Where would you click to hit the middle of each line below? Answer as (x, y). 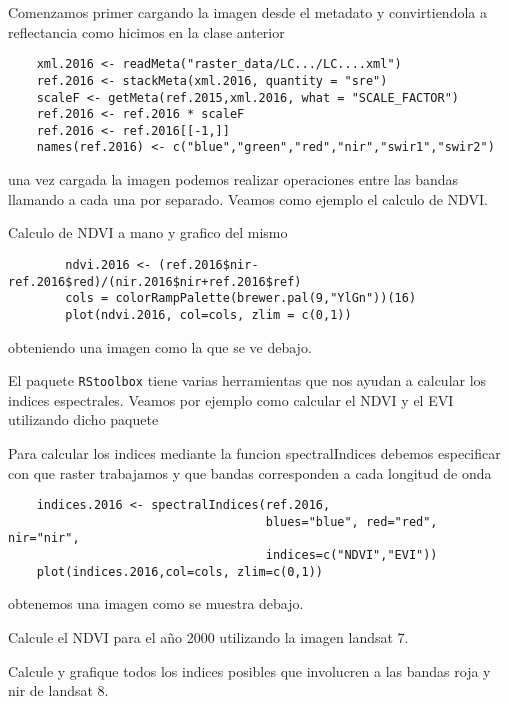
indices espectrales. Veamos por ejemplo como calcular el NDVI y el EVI (231, 399)
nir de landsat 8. (58, 690)
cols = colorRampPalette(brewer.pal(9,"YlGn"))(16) (241, 298)
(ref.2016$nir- (208, 264)
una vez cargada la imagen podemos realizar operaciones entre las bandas (233, 179)
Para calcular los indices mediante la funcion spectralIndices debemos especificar (254, 452)
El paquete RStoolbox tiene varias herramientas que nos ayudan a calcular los (247, 380)
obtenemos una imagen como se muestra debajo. (156, 603)
